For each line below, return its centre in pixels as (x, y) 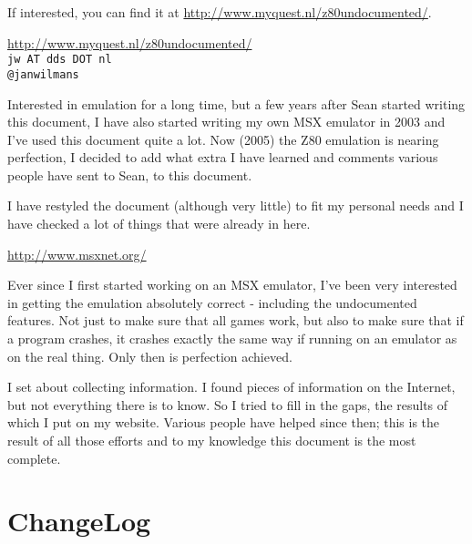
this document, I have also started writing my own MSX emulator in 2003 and (226, 122)
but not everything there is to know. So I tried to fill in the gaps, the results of (228, 404)
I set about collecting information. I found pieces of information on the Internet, (231, 387)
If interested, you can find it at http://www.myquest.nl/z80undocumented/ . (220, 12)
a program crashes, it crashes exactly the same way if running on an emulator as (232, 339)
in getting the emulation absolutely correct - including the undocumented (212, 302)
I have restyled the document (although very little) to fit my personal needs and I (236, 205)
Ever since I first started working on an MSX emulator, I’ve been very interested (232, 285)
